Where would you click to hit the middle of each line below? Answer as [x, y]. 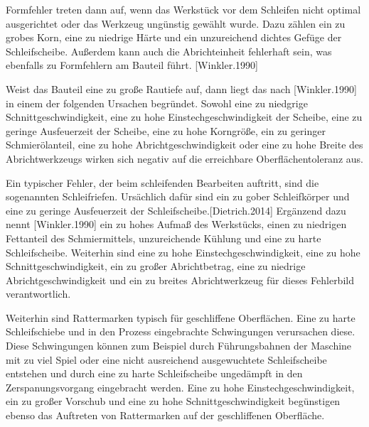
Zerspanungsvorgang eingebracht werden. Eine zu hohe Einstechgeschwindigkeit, [180, 387]
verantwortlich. [38, 294]
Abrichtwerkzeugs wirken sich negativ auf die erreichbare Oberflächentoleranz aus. [184, 158]
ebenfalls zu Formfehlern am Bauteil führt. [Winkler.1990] [132, 65]
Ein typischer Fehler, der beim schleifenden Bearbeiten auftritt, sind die [162, 182]
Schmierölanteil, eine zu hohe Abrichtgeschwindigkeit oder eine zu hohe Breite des [184, 145]
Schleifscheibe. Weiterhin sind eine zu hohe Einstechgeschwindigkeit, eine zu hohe [183, 252]
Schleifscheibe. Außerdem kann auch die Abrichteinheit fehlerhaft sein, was [169, 51]
